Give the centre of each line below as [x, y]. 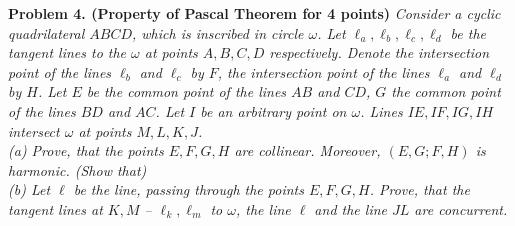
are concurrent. [461, 208]
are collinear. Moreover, [307, 150]
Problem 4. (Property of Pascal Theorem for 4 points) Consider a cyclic [254, 13]
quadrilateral [46, 32]
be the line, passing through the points [188, 189]
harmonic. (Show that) [77, 169]
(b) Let [29, 189]
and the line [351, 208]
